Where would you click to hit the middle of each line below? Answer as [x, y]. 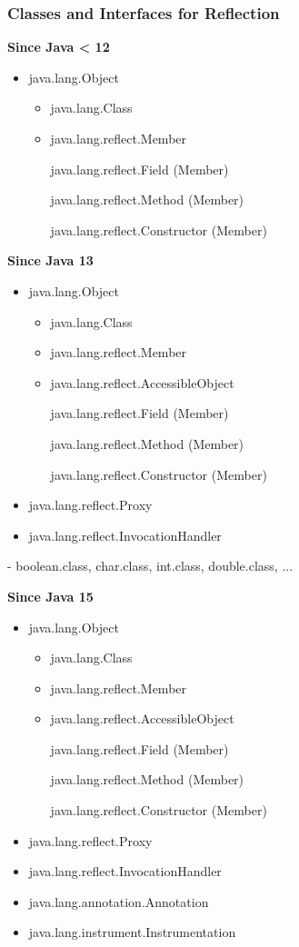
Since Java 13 [50, 260]
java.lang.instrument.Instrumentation [132, 932]
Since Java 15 [50, 596]
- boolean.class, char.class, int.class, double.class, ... [150, 566]
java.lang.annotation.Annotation [119, 901]
